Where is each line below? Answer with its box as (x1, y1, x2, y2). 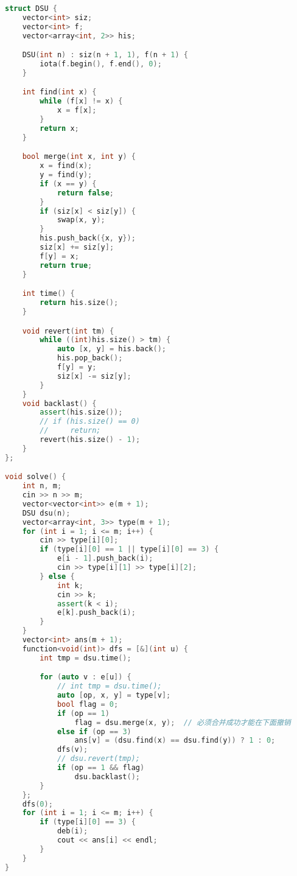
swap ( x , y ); (57, 215, 105, 225)
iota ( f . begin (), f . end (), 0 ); (40, 60, 162, 69)
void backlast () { (22, 399, 97, 408)
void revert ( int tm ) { (22, 326, 114, 335)
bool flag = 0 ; (57, 699, 119, 709)
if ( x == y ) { (40, 179, 97, 188)
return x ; (40, 124, 79, 133)
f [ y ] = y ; (57, 363, 97, 372)
